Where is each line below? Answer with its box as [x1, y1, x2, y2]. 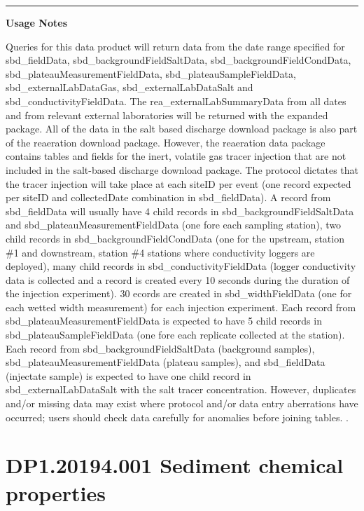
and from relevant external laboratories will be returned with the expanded [6, 107, 328, 122]
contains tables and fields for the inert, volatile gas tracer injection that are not [6, 149, 346, 163]
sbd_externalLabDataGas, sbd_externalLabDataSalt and [6, 80, 253, 95]
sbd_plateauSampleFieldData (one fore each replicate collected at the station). [6, 327, 345, 342]
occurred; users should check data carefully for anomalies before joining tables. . [6, 409, 349, 424]
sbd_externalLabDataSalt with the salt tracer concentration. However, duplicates [6, 382, 356, 397]
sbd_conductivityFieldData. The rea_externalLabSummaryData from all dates [6, 93, 346, 108]
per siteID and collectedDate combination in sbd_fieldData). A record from [6, 190, 331, 205]
